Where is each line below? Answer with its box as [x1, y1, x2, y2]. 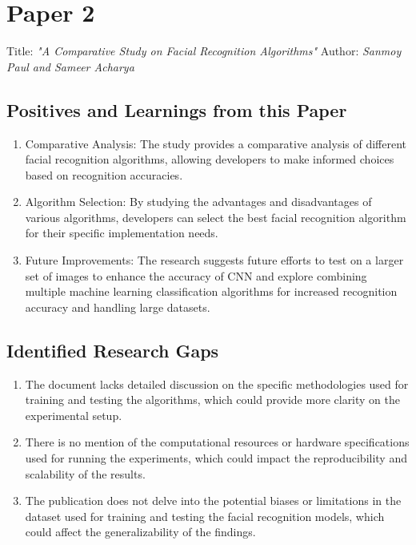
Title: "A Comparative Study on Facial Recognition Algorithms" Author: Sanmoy [6, 42, 402, 59]
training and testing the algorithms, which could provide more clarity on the [25, 391, 401, 408]
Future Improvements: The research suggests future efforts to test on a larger [25, 252, 404, 268]
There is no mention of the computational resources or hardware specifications [25, 434, 410, 450]
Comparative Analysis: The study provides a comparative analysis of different [25, 135, 407, 151]
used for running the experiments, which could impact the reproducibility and [25, 450, 407, 466]
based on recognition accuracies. [25, 166, 183, 183]
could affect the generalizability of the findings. [25, 523, 256, 540]
